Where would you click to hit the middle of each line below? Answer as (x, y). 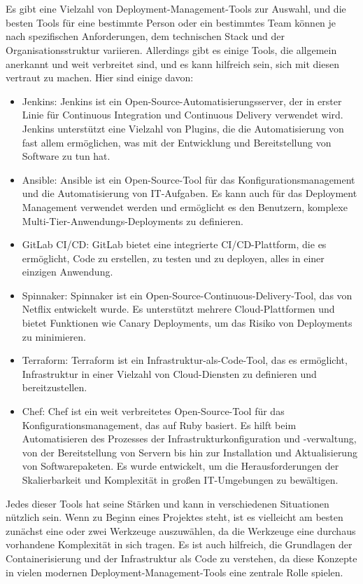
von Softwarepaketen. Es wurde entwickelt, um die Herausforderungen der (180, 466)
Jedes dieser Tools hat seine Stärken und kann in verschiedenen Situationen (168, 503)
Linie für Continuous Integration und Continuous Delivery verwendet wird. (183, 115)
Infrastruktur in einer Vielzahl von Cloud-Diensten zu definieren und (169, 373)
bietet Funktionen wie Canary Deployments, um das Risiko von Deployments (187, 323)
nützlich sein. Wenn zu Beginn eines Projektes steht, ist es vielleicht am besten (175, 517)
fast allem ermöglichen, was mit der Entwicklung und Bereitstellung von (177, 142)
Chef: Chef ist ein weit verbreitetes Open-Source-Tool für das (153, 411)
